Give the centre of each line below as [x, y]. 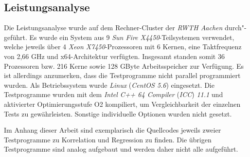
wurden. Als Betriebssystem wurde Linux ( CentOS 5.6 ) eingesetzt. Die [109, 85]
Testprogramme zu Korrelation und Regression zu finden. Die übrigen [108, 139]
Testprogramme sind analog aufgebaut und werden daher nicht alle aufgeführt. [121, 149]
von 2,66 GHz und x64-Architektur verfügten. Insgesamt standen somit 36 [114, 56]
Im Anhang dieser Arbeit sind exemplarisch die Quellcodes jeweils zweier [113, 130]
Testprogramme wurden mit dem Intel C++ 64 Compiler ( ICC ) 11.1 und [114, 94]
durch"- [236, 28]
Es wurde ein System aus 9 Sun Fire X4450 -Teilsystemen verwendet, [132, 37]
